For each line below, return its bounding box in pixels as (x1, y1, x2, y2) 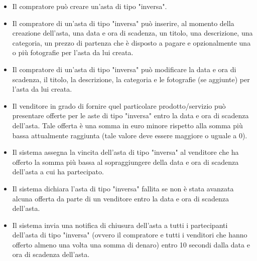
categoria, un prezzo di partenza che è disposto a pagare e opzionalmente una (12, 37, 251, 48)
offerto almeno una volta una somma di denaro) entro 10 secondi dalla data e (12, 239, 250, 249)
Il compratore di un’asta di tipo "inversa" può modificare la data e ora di (12, 64, 236, 74)
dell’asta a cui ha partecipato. (12, 166, 104, 177)
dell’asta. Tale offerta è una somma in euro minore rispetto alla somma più (12, 120, 243, 130)
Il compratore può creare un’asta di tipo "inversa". (12, 1, 167, 11)
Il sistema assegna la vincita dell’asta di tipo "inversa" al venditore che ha (12, 147, 239, 157)
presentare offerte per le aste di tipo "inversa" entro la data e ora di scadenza (12, 110, 249, 121)
